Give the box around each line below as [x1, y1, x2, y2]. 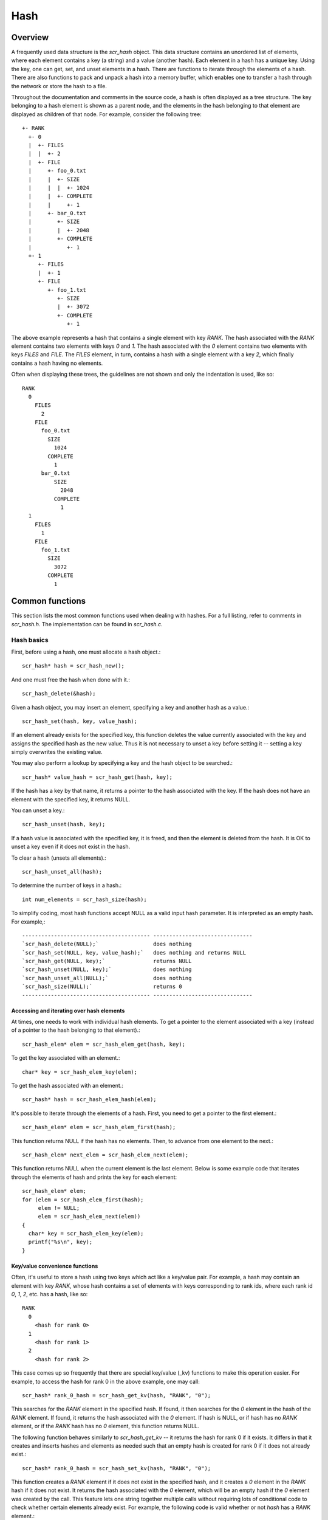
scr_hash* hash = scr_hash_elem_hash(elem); [22, 1096, 157, 1103]
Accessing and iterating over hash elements [11, 1007, 125, 1014]
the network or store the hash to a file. [11, 82, 108, 89]
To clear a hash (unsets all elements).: [11, 854, 106, 862]
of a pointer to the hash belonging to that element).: [11, 1026, 140, 1034]
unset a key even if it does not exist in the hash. [11, 843, 131, 851]
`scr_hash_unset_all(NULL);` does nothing [22, 975, 192, 981]
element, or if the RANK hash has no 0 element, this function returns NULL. [11, 1423, 200, 1430]
